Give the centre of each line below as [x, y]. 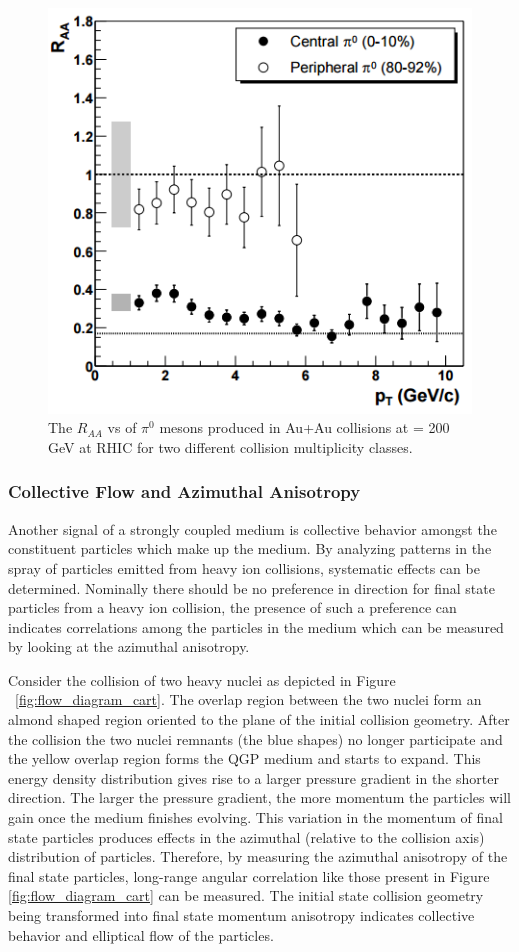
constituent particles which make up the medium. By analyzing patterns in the [250, 548]
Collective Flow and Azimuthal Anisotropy [184, 491]
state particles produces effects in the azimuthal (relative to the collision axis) [246, 836]
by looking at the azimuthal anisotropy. [129, 646]
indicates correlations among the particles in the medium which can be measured [256, 626]
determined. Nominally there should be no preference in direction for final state [251, 587]
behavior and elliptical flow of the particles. [141, 934]
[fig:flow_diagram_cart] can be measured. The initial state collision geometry [246, 895]
